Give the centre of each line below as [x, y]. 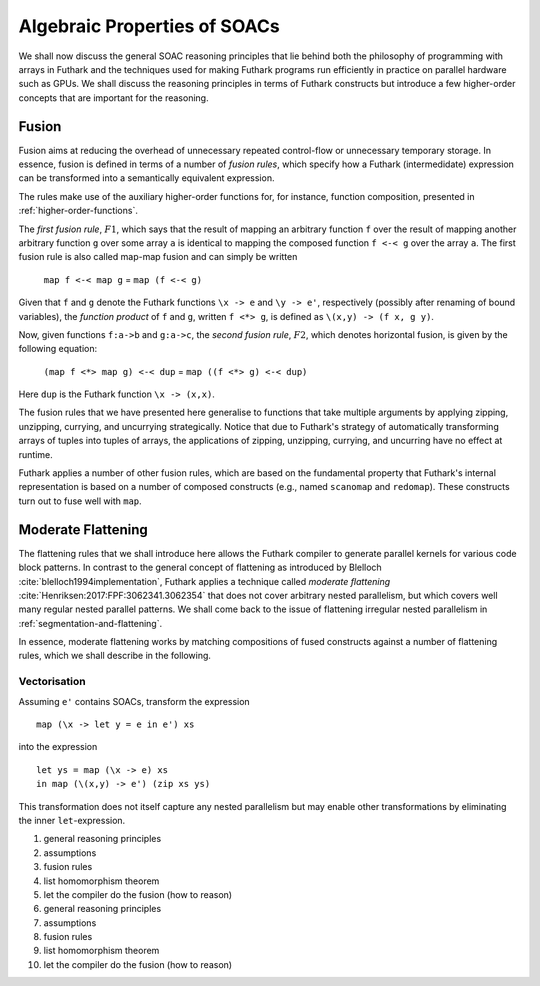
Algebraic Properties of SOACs [149, 26]
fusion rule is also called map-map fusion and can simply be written [158, 257]
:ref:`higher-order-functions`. [78, 211]
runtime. [36, 454]
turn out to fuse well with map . [80, 501]
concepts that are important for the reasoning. [113, 97]
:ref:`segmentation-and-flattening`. [90, 623]
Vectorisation [52, 682]
